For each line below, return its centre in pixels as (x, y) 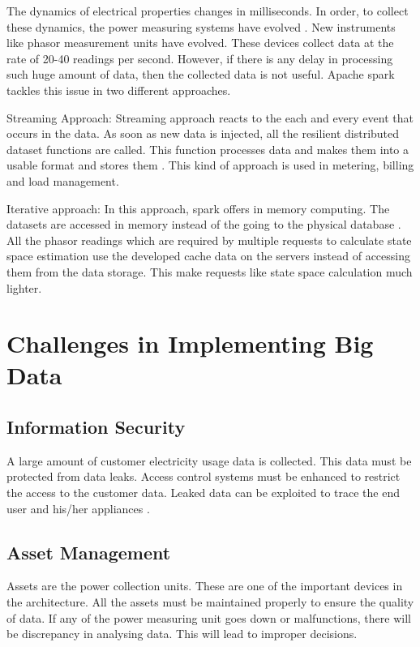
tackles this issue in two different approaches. (119, 90)
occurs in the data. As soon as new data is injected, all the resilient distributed (203, 133)
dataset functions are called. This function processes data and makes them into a (208, 149)
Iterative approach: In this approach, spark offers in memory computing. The (198, 208)
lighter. (24, 287)
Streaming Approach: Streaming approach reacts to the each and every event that (210, 117)
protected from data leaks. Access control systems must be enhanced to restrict (204, 476)
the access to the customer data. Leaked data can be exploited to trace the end (203, 493)
